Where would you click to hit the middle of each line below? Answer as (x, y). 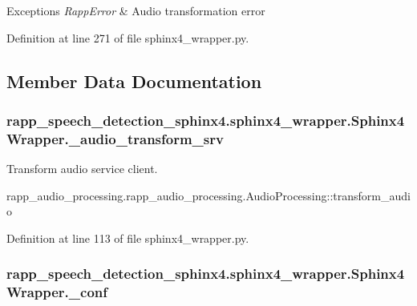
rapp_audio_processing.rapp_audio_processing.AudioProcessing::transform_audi (208, 195)
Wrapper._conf (57, 292)
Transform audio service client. (82, 169)
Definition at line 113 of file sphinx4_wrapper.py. (128, 238)
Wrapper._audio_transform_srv (115, 138)
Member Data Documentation (134, 81)
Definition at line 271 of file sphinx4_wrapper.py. (128, 37)
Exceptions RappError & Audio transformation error (136, 10)
